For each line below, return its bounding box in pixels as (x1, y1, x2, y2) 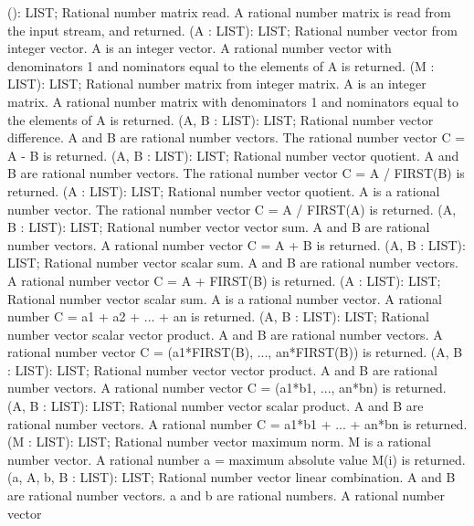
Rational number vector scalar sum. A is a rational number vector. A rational (7, 289, 442, 308)
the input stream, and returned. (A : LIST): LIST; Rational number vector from (7, 20, 458, 39)
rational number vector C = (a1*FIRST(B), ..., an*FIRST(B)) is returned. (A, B (7, 342, 463, 362)
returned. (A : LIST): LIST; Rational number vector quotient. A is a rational (7, 181, 440, 200)
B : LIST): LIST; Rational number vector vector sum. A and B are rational (7, 217, 430, 237)
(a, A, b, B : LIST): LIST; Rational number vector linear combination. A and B (7, 468, 456, 487)
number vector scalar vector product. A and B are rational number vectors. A (7, 324, 443, 343)
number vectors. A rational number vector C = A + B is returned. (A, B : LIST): (7, 235, 466, 254)
